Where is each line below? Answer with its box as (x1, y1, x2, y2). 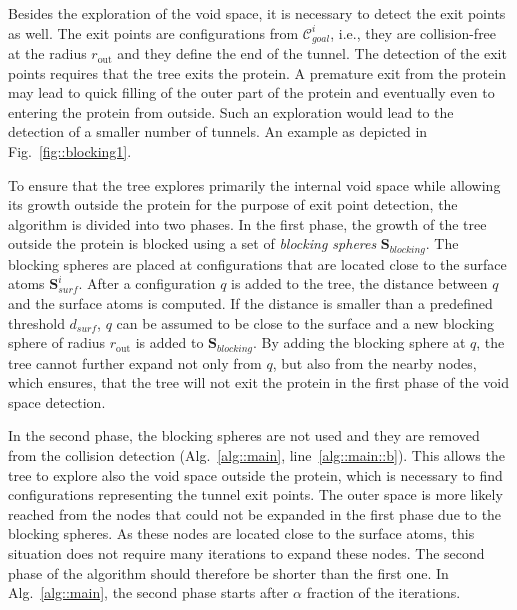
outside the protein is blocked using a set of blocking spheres (8, 233, 377, 254)
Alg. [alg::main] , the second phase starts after (8, 582, 289, 603)
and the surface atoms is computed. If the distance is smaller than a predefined (8, 293, 493, 314)
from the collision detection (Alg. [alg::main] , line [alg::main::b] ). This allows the (8, 445, 505, 466)
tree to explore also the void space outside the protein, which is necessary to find (8, 464, 503, 485)
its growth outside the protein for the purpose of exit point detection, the (8, 194, 458, 215)
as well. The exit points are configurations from (8, 22, 299, 43)
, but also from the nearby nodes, (272, 352, 477, 373)
